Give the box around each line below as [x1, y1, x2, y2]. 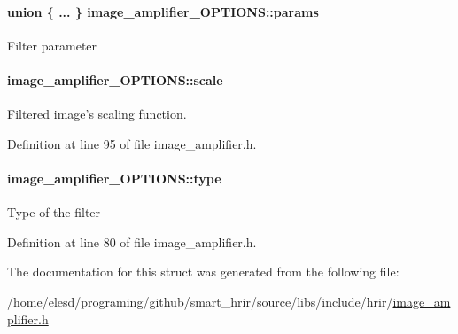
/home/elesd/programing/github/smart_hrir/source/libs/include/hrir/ [7, 291, 393, 310]
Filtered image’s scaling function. [7, 105, 187, 123]
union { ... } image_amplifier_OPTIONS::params [7, 2, 319, 20]
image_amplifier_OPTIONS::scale [7, 70, 223, 89]
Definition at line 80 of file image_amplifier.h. [7, 232, 257, 251]
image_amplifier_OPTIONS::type [7, 168, 221, 187]
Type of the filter [7, 203, 101, 221]
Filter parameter [7, 35, 97, 54]
